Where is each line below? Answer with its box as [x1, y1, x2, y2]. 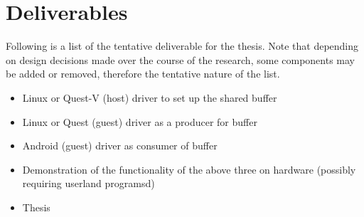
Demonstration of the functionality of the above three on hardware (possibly [22, 162, 356, 176]
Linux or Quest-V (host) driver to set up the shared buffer [22, 90, 277, 105]
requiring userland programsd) [22, 176, 155, 191]
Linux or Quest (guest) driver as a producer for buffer [22, 114, 257, 129]
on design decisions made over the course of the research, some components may [6, 52, 355, 67]
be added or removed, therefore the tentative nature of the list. [6, 66, 280, 81]
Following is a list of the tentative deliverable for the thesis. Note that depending [6, 38, 359, 53]
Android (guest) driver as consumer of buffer [22, 138, 218, 153]
